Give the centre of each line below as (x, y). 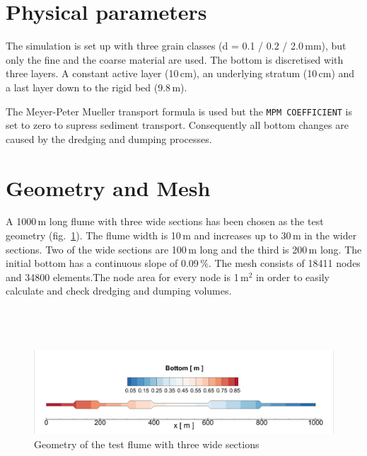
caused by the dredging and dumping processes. (109, 138)
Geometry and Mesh (108, 187)
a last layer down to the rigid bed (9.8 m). (97, 87)
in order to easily (292, 277)
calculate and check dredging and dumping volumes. (119, 291)
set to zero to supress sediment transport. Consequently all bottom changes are (177, 125)
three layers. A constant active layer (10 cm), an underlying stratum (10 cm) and (180, 73)
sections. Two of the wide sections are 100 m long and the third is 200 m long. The (184, 249)
